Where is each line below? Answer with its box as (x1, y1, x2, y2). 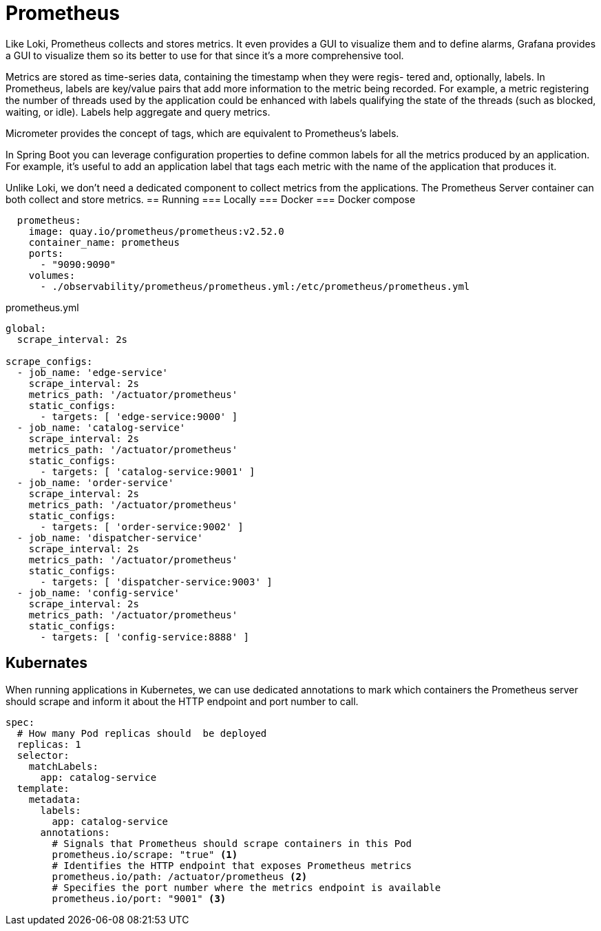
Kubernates (6, 654, 87, 672)
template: (17, 782, 70, 794)
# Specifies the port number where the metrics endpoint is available (52, 881, 441, 893)
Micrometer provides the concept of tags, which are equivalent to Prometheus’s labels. (6, 127, 399, 139)
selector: (17, 749, 70, 761)
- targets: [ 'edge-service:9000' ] (40, 410, 238, 422)
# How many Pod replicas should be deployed (17, 727, 267, 739)
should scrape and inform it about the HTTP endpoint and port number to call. (6, 695, 359, 707)
